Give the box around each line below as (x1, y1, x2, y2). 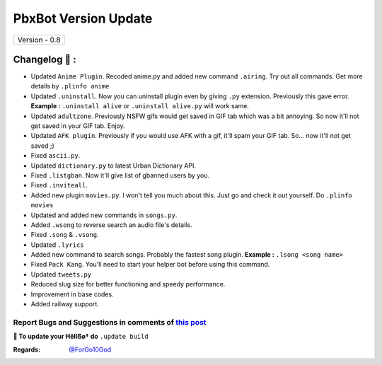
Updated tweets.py (30, 270, 92, 279)
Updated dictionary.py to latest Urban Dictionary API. (30, 161, 196, 170)
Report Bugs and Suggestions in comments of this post (13, 317, 207, 327)
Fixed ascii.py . (30, 151, 81, 160)
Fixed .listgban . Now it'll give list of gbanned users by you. (30, 170, 210, 180)
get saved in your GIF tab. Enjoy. (30, 122, 125, 130)
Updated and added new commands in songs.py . (30, 211, 178, 219)
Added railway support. (30, 300, 99, 308)
